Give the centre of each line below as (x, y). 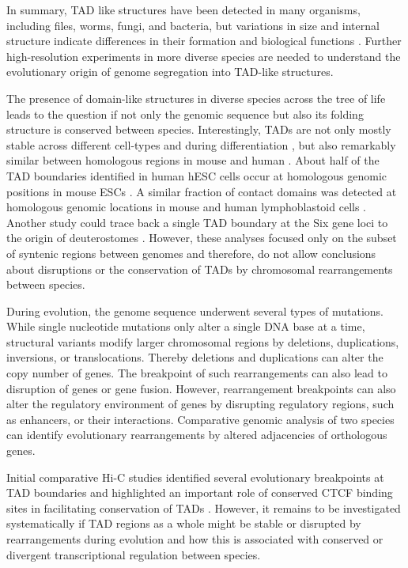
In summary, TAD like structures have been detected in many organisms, (183, 9)
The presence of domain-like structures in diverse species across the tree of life (196, 98)
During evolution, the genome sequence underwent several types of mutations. (195, 311)
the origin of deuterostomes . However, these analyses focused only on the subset (202, 238)
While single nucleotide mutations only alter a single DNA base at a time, (186, 326)
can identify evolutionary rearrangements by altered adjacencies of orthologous (197, 435)
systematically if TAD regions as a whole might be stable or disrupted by (184, 523)
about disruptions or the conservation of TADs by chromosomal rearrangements (200, 269)
